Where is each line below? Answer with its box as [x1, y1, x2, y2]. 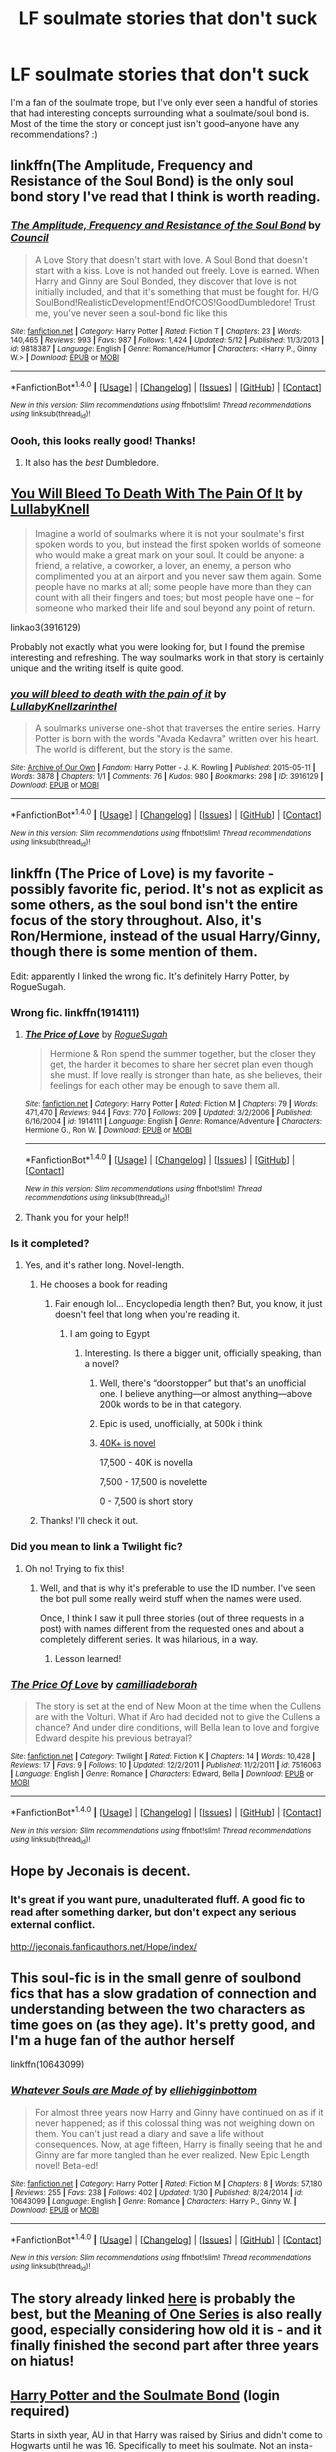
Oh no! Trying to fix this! [24, 1562, 125, 1574]
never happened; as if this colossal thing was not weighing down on [34, 2117, 315, 2129]
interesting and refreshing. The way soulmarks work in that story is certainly [10, 651, 325, 663]
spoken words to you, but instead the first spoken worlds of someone [34, 538, 322, 550]
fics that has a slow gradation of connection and [10, 1985, 317, 2002]
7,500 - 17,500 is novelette [99, 1476, 208, 1488]
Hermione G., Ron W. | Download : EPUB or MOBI [24, 1125, 192, 1136]
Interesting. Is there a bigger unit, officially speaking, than [84, 1347, 322, 1359]
